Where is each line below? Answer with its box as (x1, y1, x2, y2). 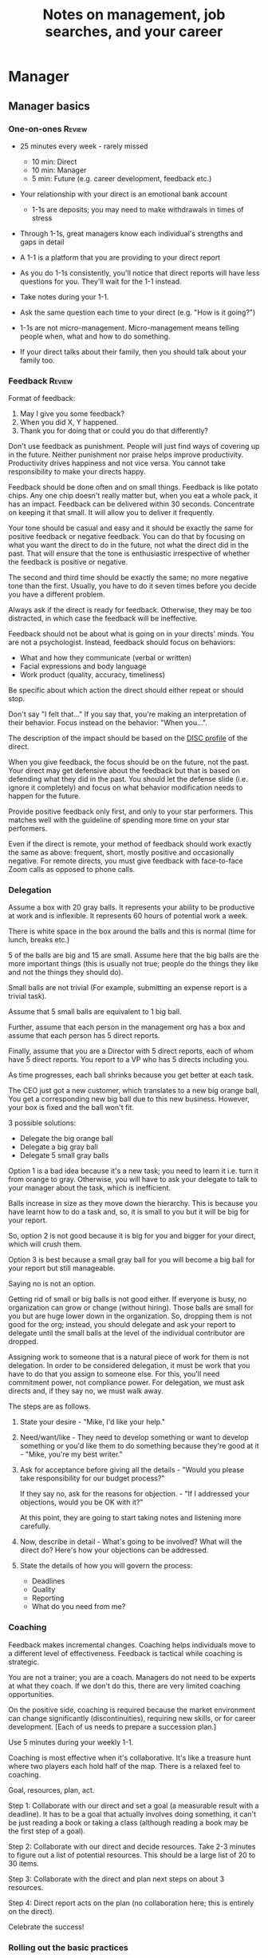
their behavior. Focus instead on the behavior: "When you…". (8, 718, 207, 727)
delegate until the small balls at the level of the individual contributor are (8, 1328, 246, 1338)
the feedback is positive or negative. (8, 557, 128, 567)
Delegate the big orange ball (19, 1134, 113, 1143)
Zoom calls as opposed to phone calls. (8, 865, 136, 874)
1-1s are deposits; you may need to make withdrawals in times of (31, 204, 244, 214)
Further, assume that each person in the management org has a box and (8, 1022, 246, 1032)
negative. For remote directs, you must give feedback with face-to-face (8, 856, 243, 866)
